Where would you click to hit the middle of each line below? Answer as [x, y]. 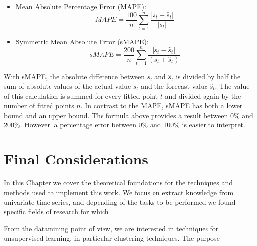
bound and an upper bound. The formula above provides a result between [116, 115]
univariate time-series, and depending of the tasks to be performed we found [120, 202]
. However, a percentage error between [78, 125]
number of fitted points [39, 105]
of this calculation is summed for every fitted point [81, 96]
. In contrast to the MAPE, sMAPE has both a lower [161, 105]
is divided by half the [208, 76]
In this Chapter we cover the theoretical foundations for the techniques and [118, 183]
